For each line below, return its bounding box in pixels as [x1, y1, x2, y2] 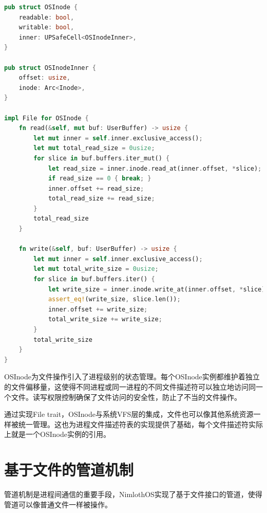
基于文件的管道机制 [4, 459, 134, 480]
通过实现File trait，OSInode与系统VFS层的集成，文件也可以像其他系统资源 [4, 409, 254, 419]
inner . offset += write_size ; [48, 305, 148, 313]
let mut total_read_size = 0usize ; [33, 144, 155, 152]
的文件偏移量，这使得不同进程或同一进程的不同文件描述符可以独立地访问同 [4, 381, 256, 392]
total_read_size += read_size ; [48, 195, 155, 203]
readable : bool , [18, 13, 74, 21]
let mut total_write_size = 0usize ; [33, 265, 159, 273]
